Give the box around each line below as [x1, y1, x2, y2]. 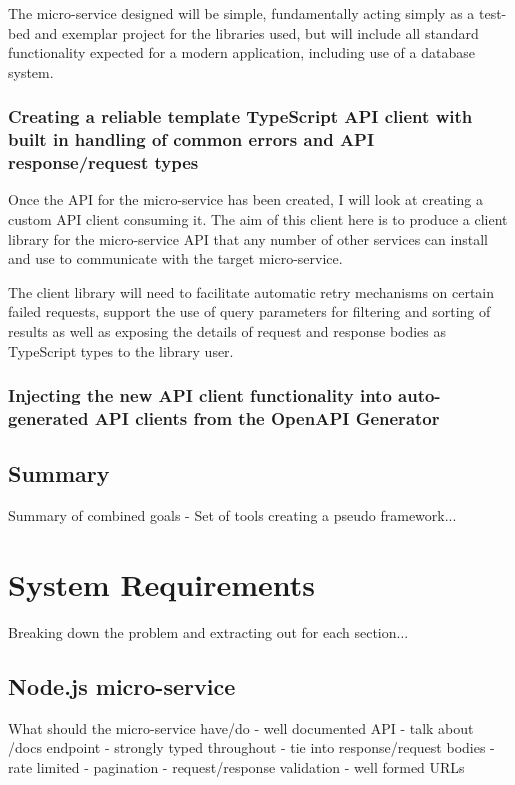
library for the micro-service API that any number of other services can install [8, 228, 488, 249]
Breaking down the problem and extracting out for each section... [8, 621, 409, 642]
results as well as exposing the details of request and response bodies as [8, 321, 447, 341]
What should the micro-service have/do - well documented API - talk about [8, 717, 474, 738]
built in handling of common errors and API [8, 127, 375, 152]
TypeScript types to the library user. [8, 340, 234, 361]
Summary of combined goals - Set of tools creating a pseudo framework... [8, 505, 457, 526]
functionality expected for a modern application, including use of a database [8, 42, 475, 63]
